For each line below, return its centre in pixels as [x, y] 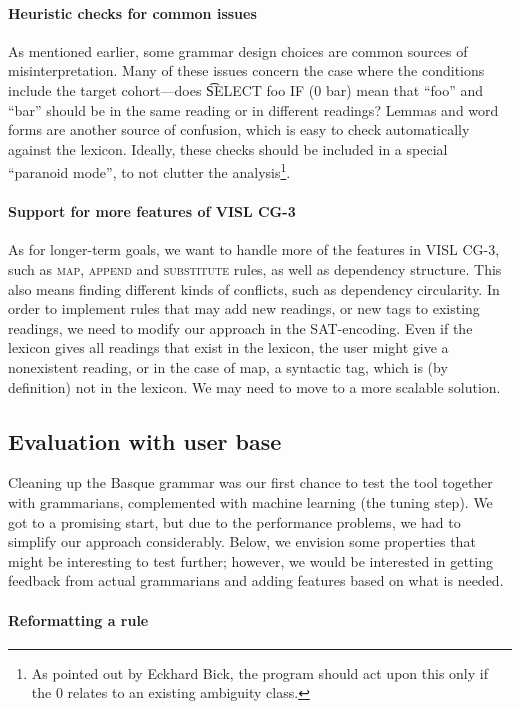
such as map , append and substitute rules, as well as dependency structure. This [255, 269]
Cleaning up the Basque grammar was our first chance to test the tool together [250, 482]
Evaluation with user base [145, 440]
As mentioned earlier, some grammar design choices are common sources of [238, 50]
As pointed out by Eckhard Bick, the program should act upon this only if [259, 672]
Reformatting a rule [78, 619]
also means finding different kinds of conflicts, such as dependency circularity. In [254, 288]
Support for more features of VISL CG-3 [152, 211]
